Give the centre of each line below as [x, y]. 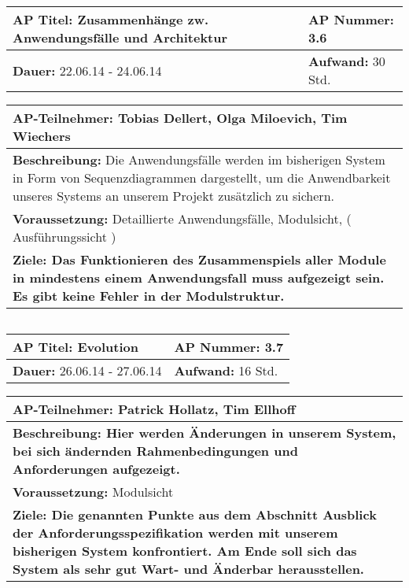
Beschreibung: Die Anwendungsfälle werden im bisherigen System [199, 159]
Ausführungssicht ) [64, 237]
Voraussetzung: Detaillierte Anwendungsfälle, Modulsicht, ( [182, 218]
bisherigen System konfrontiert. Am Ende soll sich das [185, 551]
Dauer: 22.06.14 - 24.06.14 [87, 70]
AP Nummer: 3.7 [229, 347]
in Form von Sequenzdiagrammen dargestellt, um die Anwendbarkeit [202, 178]
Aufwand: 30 [346, 61]
